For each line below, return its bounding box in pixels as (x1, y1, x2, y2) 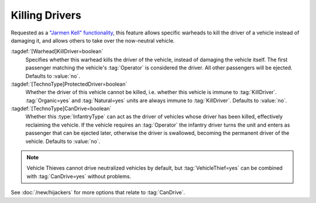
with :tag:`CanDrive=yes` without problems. (26, 173, 132, 180)
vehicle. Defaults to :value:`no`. (25, 138, 101, 145)
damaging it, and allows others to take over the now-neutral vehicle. (11, 37, 175, 44)
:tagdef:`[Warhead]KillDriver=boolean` (11, 48, 104, 55)
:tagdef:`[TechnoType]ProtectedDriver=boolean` (11, 80, 128, 87)
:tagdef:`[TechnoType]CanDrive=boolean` (11, 105, 112, 112)
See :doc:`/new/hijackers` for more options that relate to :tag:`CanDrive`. (11, 189, 186, 196)
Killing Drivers (11, 9, 81, 22)
